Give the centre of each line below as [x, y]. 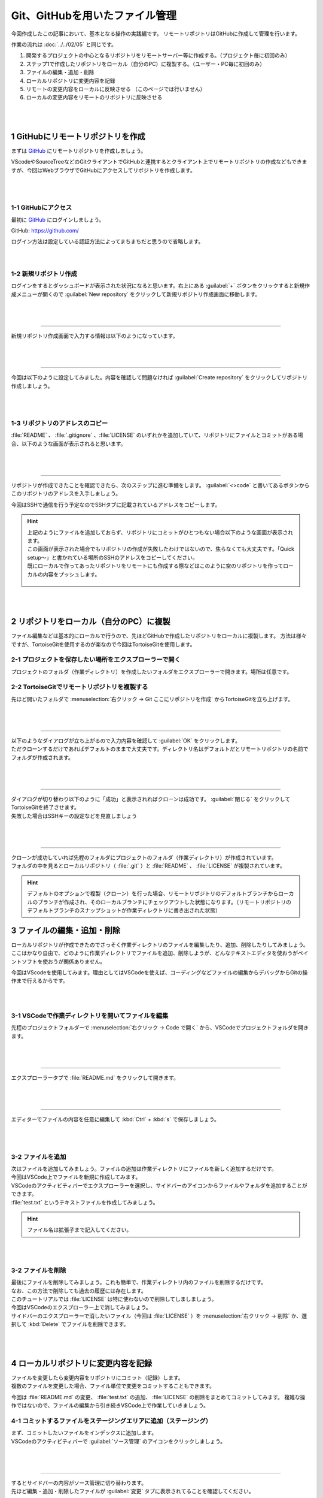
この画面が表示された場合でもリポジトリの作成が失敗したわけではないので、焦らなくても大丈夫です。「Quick [161, 549]
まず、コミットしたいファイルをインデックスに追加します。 [84, 1433]
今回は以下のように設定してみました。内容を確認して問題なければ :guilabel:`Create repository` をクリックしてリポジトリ [159, 377]
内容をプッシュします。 [71, 574]
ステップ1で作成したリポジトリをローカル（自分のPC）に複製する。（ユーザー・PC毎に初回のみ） [146, 64]
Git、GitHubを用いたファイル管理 [94, 16]
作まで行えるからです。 [39, 981]
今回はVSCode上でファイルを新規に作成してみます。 [76, 1177]
